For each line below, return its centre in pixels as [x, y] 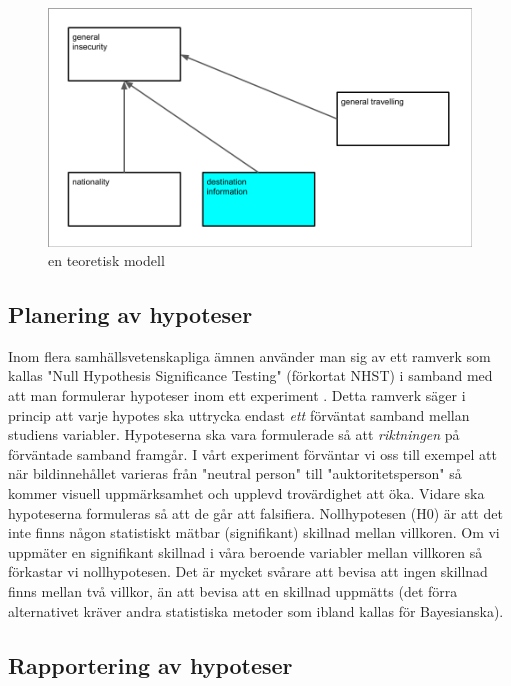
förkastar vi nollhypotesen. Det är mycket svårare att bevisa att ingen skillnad [248, 571]
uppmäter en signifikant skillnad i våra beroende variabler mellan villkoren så [245, 551]
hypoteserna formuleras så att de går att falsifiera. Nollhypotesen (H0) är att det [255, 512]
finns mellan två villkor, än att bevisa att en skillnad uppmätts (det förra [233, 591]
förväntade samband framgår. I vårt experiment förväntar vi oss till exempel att [252, 453]
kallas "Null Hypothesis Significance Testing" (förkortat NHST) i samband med [250, 375]
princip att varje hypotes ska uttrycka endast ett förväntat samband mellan [239, 414]
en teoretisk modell [106, 260]
